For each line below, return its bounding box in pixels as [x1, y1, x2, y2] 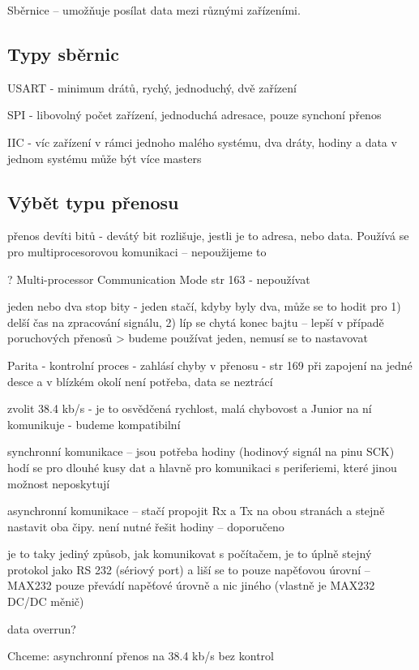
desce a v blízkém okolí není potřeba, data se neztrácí [7, 372, 273, 389]
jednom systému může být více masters [7, 149, 202, 166]
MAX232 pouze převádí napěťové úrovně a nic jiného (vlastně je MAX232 [7, 577, 375, 594]
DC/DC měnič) [7, 593, 84, 610]
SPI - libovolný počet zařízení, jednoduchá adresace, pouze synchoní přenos [7, 106, 382, 123]
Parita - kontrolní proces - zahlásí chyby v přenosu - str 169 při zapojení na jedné [7, 356, 413, 373]
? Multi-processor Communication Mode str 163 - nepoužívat [7, 270, 310, 287]
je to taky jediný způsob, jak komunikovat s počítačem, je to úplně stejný [7, 545, 372, 562]
